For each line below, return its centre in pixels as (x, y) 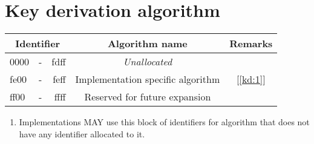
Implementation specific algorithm (148, 79)
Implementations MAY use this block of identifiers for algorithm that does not (164, 122)
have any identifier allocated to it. (82, 133)
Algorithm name (147, 44)
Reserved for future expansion (148, 97)
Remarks (251, 44)
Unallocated (148, 62)
